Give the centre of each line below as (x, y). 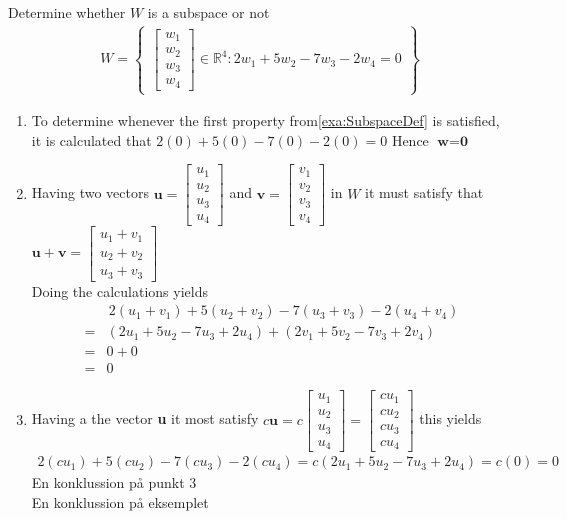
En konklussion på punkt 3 (114, 482)
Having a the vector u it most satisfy (145, 418)
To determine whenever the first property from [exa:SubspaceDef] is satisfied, (265, 120)
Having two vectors (90, 192)
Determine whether (67, 12)
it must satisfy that (424, 192)
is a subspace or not (208, 12)
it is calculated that (91, 139)
